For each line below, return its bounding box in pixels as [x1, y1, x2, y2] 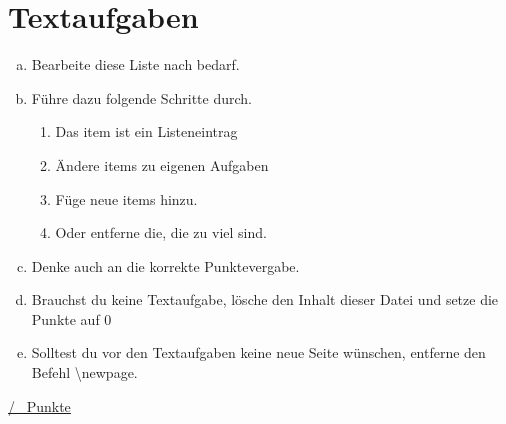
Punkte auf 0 [31, 308, 112, 329]
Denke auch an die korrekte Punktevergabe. [31, 255, 300, 276]
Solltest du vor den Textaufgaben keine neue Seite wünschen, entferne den [31, 342, 486, 363]
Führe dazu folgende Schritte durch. [31, 87, 252, 108]
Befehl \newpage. [31, 362, 138, 383]
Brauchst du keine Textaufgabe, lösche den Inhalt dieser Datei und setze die [31, 289, 499, 310]
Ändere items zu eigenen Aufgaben [55, 154, 269, 175]
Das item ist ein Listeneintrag [55, 121, 238, 142]
